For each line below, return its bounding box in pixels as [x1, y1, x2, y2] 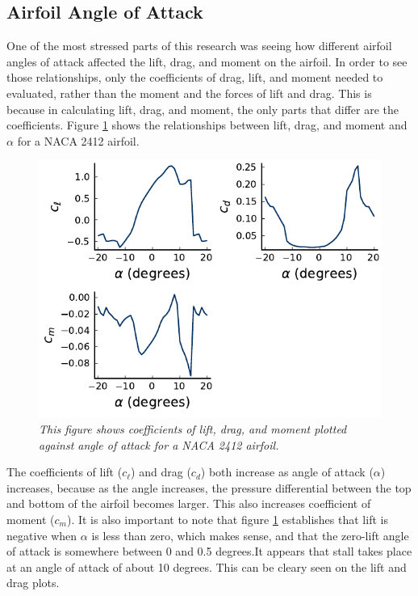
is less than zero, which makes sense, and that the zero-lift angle [91, 526, 409, 543]
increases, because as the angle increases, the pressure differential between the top [6, 479, 412, 496]
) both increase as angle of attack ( [200, 463, 374, 480]
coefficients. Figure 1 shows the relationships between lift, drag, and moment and [6, 116, 408, 133]
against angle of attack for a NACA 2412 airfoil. [39, 436, 279, 453]
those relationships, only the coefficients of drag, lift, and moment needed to [6, 69, 383, 86]
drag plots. [6, 574, 60, 591]
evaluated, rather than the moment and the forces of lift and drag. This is [6, 84, 372, 101]
